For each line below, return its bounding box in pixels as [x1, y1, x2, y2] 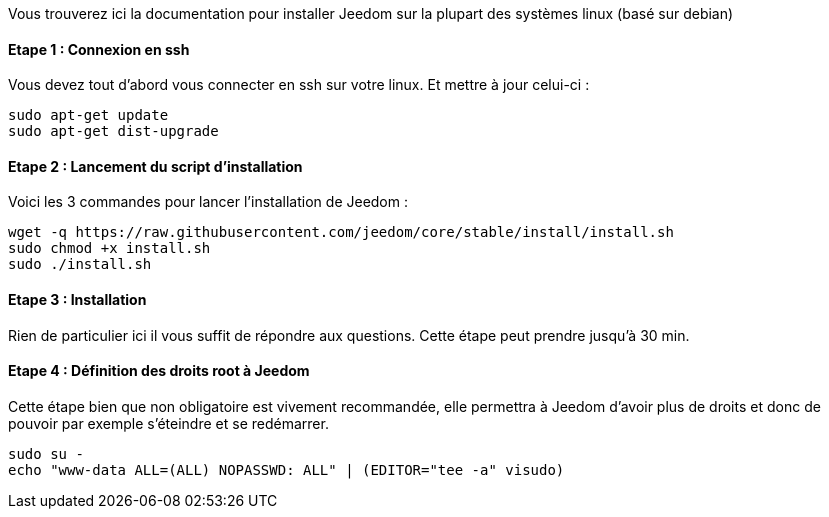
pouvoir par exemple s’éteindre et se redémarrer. [8, 414, 329, 432]
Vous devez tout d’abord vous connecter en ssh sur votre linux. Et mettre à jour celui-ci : [8, 76, 590, 94]
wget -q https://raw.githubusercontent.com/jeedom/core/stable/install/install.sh [8, 224, 674, 241]
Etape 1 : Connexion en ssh [8, 40, 190, 58]
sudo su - [8, 445, 84, 462]
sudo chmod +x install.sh [8, 240, 211, 257]
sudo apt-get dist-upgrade [8, 123, 219, 140]
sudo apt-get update [8, 107, 169, 124]
